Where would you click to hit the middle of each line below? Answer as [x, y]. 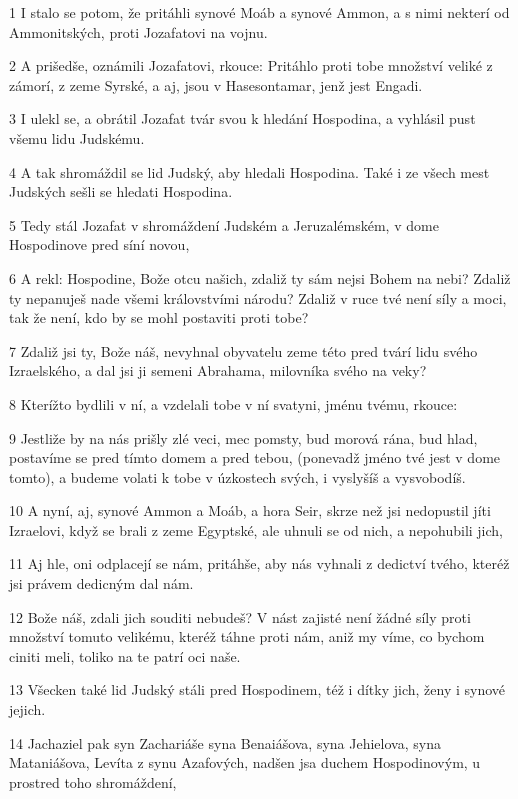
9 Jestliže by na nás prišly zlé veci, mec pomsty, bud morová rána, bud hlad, [243, 437]
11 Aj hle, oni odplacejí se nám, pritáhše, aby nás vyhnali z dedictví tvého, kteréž [259, 563]
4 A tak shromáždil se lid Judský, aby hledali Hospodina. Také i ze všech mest [249, 171]
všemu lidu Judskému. [77, 137]
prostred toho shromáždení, [93, 781]
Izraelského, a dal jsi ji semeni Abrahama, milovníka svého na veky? [218, 370]
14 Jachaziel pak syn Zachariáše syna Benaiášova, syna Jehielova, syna [225, 742]
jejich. [27, 709]
